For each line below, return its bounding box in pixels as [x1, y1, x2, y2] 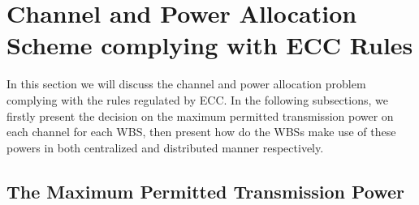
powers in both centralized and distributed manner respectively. [6, 139, 324, 156]
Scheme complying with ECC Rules [6, 28, 413, 62]
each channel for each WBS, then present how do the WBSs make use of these [6, 123, 396, 140]
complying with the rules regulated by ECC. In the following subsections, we [6, 91, 388, 108]
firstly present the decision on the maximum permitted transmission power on [6, 107, 394, 124]
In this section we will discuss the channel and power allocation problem [6, 75, 366, 92]
